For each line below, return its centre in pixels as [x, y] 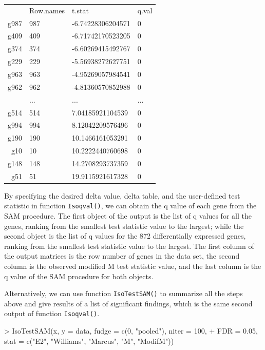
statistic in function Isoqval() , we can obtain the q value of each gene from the [130, 206]
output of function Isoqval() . [52, 313]
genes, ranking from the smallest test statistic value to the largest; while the [124, 226]
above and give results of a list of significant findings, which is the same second [128, 303]
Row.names [47, 10]
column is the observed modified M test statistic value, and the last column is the [133, 266]
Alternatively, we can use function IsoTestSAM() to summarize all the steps [124, 293]
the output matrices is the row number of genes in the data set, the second [122, 256]
